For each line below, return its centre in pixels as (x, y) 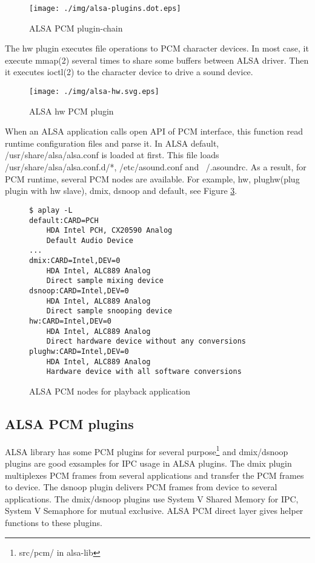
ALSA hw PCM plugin (71, 111)
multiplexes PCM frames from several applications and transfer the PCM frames (154, 475)
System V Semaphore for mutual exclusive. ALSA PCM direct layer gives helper (154, 511)
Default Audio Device (90, 240)
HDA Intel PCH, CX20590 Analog (109, 231)
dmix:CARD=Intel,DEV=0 (75, 261)
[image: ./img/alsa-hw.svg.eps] (94, 92)
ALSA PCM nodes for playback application (110, 391)
